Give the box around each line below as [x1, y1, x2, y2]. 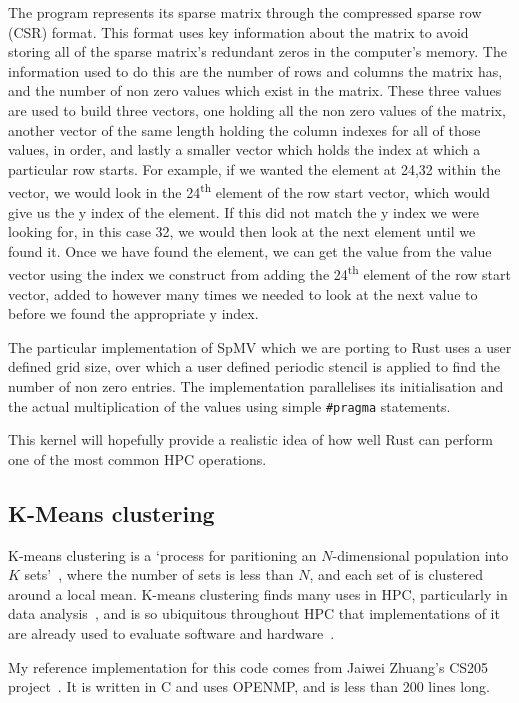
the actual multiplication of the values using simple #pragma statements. [8, 395, 451, 416]
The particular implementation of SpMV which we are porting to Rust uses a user [8, 336, 512, 357]
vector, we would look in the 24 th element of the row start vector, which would [8, 179, 491, 202]
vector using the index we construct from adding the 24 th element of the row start [8, 261, 511, 285]
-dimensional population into [332, 544, 509, 565]
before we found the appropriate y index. [8, 303, 259, 324]
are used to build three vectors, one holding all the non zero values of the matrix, [8, 99, 506, 120]
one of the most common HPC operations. [8, 448, 267, 469]
